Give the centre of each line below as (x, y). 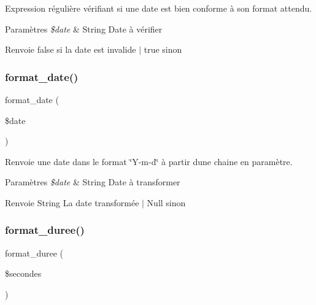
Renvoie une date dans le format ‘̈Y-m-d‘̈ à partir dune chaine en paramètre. (149, 161)
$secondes (23, 273)
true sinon (163, 49)
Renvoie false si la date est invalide (71, 49)
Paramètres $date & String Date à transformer (93, 182)
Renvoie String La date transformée (72, 202)
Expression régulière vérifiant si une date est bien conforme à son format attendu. (159, 8)
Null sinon (166, 202)
